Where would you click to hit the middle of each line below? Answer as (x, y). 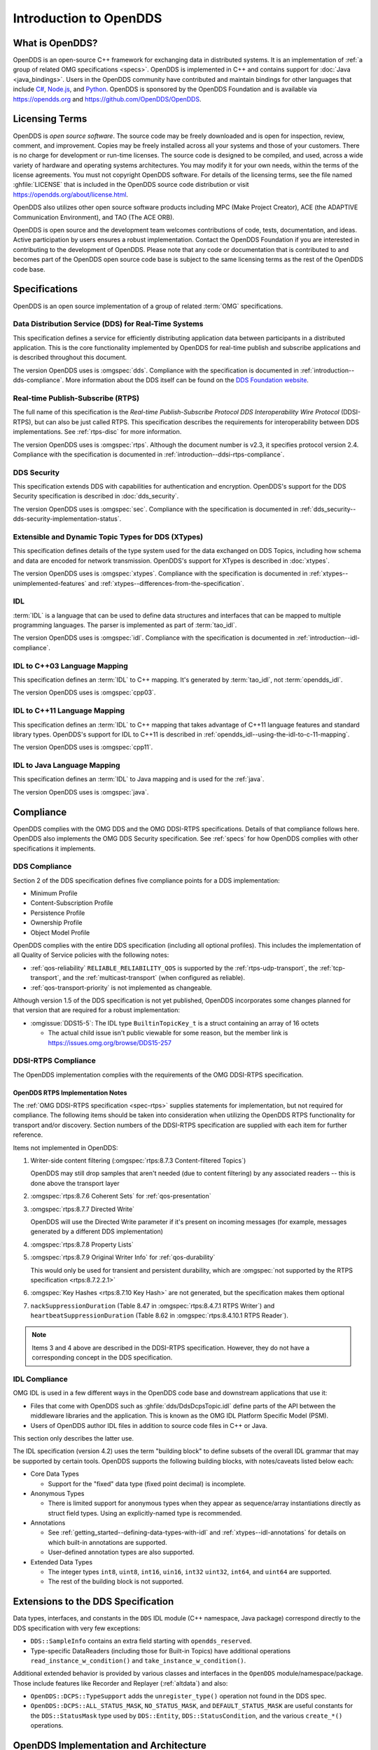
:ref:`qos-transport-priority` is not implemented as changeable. (121, 988)
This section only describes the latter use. (73, 1438)
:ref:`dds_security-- (328, 509)
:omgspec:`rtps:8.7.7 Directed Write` (83, 1209)
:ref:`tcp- (332, 968)
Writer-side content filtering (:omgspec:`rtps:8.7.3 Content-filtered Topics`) (138, 1161)
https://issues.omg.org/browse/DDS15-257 (110, 1042)
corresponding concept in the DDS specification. (102, 1357)
